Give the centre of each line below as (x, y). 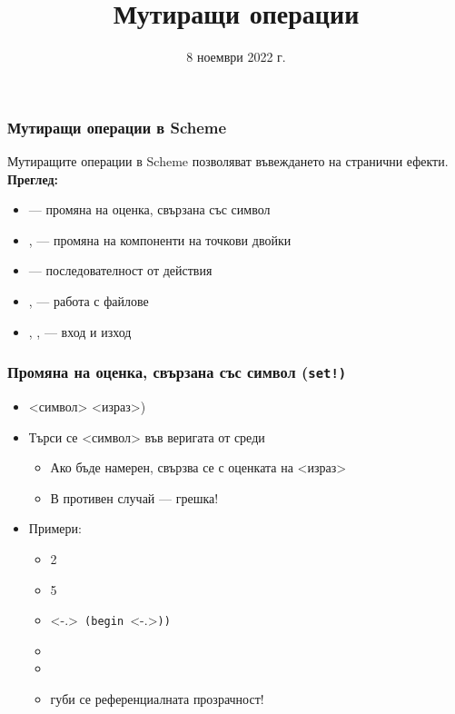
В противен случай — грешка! (134, 497)
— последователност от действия (120, 270)
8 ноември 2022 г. (236, 57)
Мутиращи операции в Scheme (117, 127)
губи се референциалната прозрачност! (157, 698)
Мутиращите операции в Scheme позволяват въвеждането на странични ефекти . (228, 161)
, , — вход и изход (80, 331)
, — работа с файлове (89, 300)
